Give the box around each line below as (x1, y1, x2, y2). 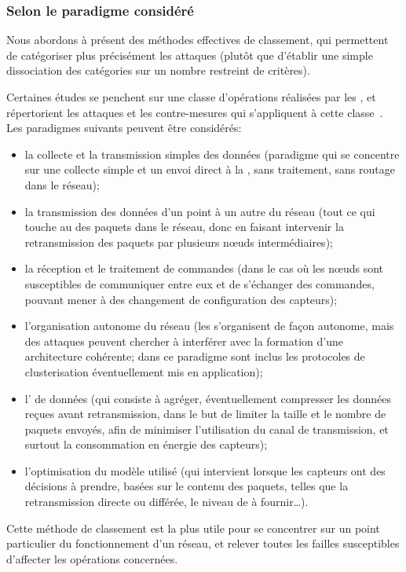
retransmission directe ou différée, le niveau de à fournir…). (24, 493, 309, 510)
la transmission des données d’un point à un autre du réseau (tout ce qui (24, 203, 375, 219)
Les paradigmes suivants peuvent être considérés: (6, 119, 242, 136)
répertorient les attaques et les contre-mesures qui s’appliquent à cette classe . (6, 104, 383, 120)
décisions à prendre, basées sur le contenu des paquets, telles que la (24, 478, 349, 494)
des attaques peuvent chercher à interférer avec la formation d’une (24, 332, 343, 349)
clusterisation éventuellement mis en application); (24, 363, 263, 379)
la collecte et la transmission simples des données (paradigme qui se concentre (24, 145, 400, 162)
